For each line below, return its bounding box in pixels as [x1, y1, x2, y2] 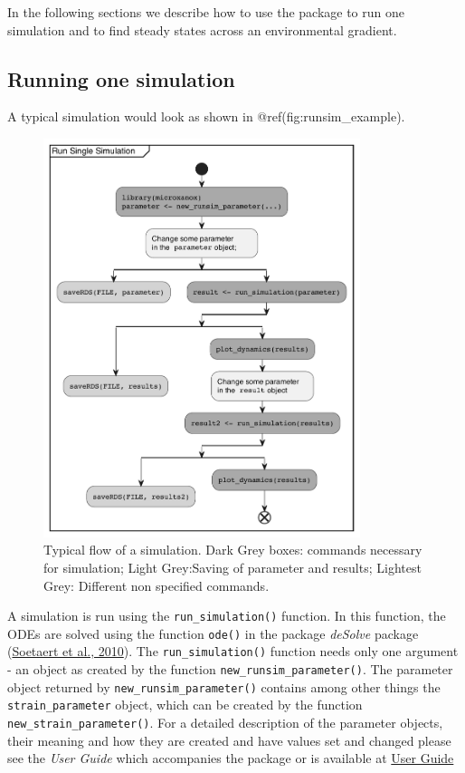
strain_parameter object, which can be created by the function [7, 695, 363, 714]
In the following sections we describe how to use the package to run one [7, 3, 404, 21]
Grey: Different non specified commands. [43, 575, 270, 594]
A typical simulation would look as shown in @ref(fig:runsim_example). [7, 107, 405, 126]
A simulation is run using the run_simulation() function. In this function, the [7, 606, 446, 625]
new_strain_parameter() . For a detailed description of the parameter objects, [7, 713, 443, 732]
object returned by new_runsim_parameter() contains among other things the [7, 677, 441, 696]
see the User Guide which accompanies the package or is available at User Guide [7, 749, 454, 768]
